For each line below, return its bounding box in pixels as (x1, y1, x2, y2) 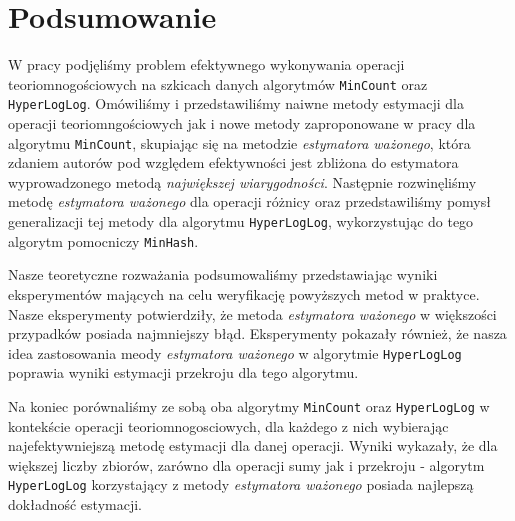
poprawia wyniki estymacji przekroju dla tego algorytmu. (8, 362, 359, 383)
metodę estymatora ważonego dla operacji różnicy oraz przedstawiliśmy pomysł (8, 191, 491, 212)
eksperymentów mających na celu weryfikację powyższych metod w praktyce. (8, 283, 480, 304)
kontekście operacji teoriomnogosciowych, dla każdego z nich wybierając (8, 415, 449, 436)
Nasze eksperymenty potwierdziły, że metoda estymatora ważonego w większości (8, 303, 497, 324)
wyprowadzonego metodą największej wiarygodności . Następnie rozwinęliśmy (8, 171, 477, 192)
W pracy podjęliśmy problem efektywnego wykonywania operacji (8, 54, 405, 75)
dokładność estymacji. (8, 494, 142, 515)
